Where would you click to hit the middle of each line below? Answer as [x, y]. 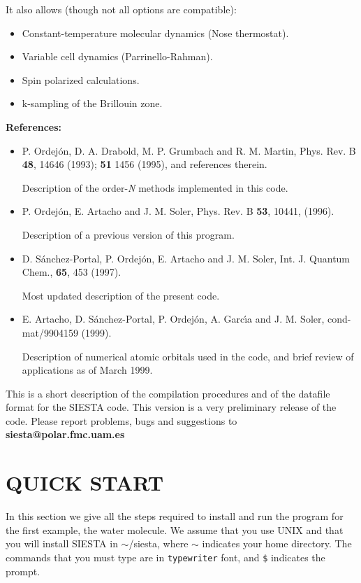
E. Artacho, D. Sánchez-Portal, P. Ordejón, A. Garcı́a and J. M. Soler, [173, 319]
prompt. [23, 571]
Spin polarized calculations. [81, 79]
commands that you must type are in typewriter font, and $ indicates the [165, 557]
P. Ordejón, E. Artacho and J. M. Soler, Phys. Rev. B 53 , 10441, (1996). [178, 211]
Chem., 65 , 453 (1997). [72, 272]
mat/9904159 [50, 332]
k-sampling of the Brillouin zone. [92, 103]
